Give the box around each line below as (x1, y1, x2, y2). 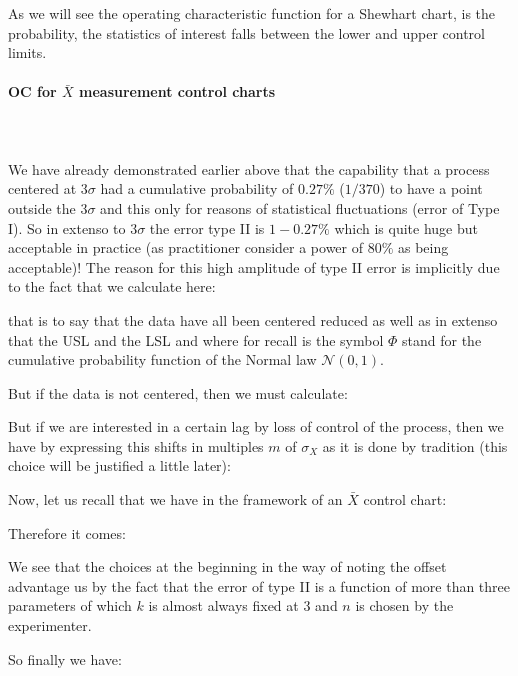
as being (398, 237, 449, 258)
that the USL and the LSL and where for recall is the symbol (8, 329, 384, 350)
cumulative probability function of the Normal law (8, 349, 317, 370)
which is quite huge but (334, 217, 478, 238)
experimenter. (8, 615, 92, 636)
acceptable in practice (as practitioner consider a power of (8, 237, 363, 258)
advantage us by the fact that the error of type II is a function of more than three (8, 575, 511, 596)
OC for (8, 81, 57, 102)
